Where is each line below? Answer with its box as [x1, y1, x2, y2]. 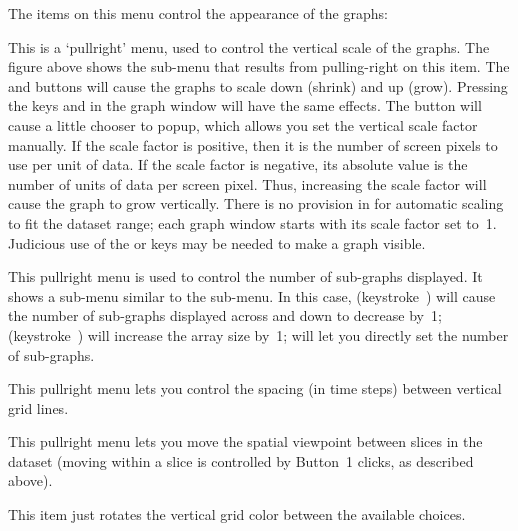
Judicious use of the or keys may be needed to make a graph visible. [8, 232, 426, 253]
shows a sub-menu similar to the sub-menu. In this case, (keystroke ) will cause [8, 285, 496, 306]
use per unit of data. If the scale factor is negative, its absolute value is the [8, 154, 468, 175]
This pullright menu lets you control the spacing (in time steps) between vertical [8, 378, 502, 399]
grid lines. [8, 397, 69, 418]
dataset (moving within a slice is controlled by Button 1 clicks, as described [8, 450, 474, 471]
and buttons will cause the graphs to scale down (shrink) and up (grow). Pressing [8, 75, 508, 96]
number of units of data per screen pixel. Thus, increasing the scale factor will [8, 173, 487, 194]
